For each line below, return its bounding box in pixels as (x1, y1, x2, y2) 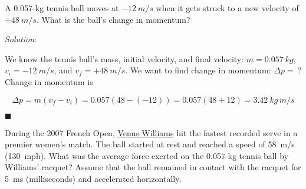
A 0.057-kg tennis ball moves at (5, 2, 119, 14)
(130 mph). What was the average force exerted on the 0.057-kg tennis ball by (5, 149, 288, 161)
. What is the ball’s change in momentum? (36, 13, 190, 25)
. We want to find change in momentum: (125, 64, 271, 76)
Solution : (5, 33, 37, 45)
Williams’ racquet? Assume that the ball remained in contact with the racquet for (5, 161, 301, 173)
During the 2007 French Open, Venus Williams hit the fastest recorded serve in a (5, 126, 298, 139)
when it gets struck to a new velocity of (156, 2, 299, 14)
